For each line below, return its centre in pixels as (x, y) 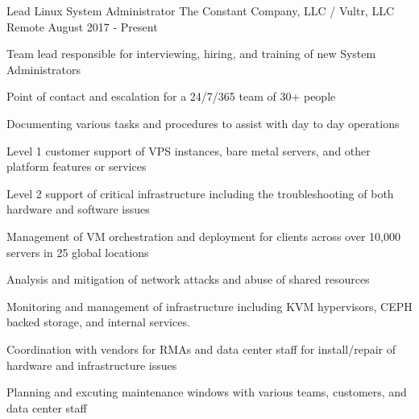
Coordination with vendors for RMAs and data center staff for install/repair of (201, 348)
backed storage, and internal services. (98, 322)
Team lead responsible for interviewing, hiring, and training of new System (191, 54)
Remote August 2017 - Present (82, 26)
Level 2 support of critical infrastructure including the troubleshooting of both (200, 193)
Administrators (44, 69)
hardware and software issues (78, 209)
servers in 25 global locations (78, 252)
